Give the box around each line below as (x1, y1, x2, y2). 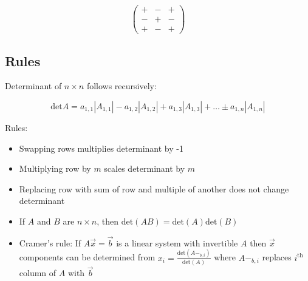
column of (19, 266, 56, 279)
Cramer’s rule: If (19, 236, 81, 249)
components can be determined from (19, 251, 156, 263)
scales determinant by (104, 162, 185, 175)
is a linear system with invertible (116, 236, 238, 249)
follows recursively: (86, 80, 157, 92)
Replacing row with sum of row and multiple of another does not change (19, 182, 289, 195)
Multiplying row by (19, 162, 91, 175)
